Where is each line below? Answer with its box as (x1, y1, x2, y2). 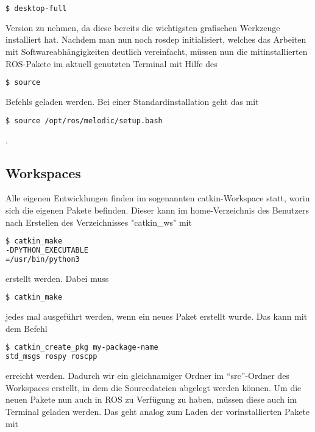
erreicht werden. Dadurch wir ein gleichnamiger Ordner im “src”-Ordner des (5, 369, 289, 382)
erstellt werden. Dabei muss (5, 272, 109, 284)
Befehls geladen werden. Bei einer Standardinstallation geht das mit (5, 95, 259, 108)
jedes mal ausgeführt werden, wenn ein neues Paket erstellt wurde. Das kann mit (5, 310, 308, 323)
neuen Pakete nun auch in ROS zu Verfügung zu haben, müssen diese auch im (5, 393, 297, 406)
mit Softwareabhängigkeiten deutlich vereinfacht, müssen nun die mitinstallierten (5, 45, 308, 58)
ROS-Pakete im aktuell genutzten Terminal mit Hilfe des (5, 57, 218, 70)
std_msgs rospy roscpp (5, 352, 97, 361)
